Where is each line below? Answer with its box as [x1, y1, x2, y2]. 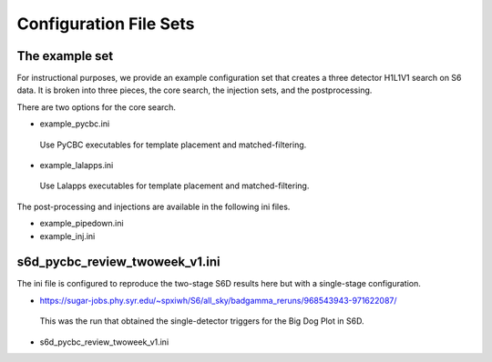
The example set [16, 48, 114, 64]
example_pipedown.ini [39, 218, 124, 229]
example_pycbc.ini [39, 118, 110, 129]
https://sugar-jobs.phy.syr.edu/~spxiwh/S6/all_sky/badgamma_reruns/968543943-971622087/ [39, 295, 397, 306]
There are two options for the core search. [16, 101, 177, 113]
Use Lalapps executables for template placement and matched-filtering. [39, 180, 310, 191]
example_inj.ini [39, 230, 96, 241]
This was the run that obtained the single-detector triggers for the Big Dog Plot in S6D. [39, 316, 364, 327]
